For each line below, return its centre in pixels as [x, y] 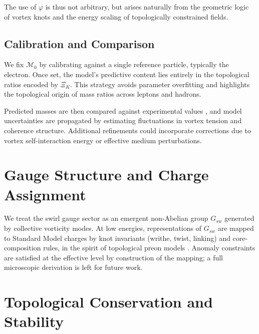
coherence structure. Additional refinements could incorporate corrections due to [127, 130]
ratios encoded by [31, 84]
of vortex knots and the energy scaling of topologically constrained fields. [116, 16]
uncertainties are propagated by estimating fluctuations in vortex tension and [123, 120]
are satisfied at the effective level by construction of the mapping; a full [114, 257]
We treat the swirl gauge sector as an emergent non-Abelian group [106, 218]
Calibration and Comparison [79, 43]
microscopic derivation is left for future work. [73, 267]
